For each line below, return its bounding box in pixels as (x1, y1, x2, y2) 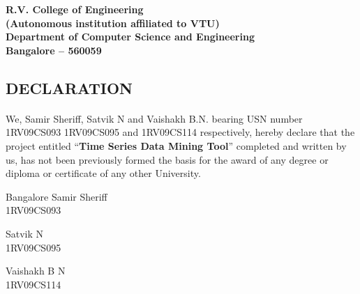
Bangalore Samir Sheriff (6, 189, 107, 203)
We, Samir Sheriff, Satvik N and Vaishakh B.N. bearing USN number (6, 111, 303, 125)
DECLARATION (6, 77, 133, 98)
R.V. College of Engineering (6, 2, 144, 16)
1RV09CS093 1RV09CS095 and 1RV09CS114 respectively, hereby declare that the (6, 125, 355, 139)
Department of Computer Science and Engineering (6, 29, 255, 44)
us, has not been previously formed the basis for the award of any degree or (6, 152, 329, 167)
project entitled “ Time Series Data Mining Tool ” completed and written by (6, 138, 347, 153)
